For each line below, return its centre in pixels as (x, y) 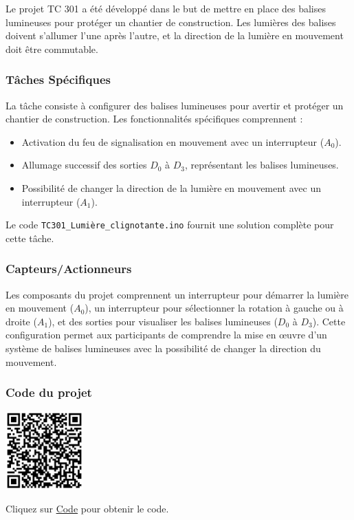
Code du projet (49, 392)
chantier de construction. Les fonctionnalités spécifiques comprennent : (154, 119)
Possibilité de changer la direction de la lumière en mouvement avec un (171, 187)
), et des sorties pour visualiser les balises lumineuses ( (163, 321)
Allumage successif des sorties (84, 165)
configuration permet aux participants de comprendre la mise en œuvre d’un (166, 335)
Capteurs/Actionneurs (69, 269)
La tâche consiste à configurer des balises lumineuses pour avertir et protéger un (175, 105)
